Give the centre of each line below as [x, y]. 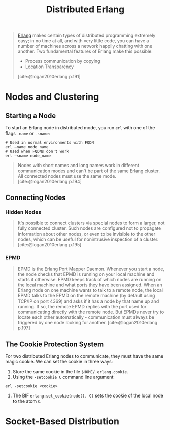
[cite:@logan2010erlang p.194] [50, 182]
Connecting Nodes [36, 197]
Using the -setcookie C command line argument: [64, 377]
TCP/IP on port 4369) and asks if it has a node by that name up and [88, 301]
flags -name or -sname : [28, 134]
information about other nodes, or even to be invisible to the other [87, 234]
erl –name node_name [27, 147]
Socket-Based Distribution [62, 422]
